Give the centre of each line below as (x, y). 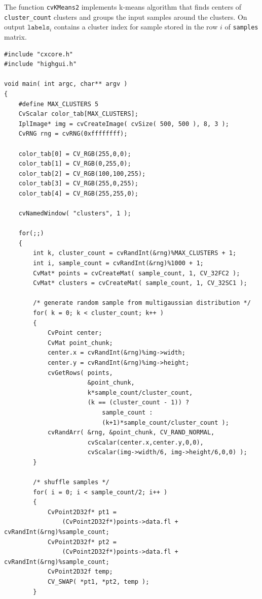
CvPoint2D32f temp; (80, 572)
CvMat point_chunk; (80, 343)
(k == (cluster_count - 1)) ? (138, 403)
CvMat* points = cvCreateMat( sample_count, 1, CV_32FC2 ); (137, 273)
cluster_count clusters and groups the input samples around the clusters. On (126, 17)
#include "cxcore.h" (39, 54)
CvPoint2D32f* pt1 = (82, 512)
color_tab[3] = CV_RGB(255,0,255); (78, 184)
